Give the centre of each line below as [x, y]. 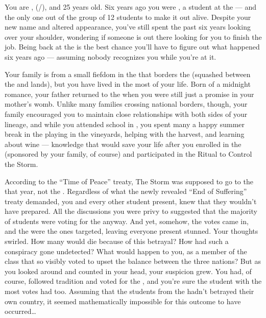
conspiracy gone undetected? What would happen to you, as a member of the [126, 251]
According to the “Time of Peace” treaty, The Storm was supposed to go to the [129, 181]
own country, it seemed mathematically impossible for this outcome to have [123, 301]
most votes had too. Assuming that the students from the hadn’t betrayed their [129, 291]
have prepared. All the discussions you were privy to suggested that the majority [131, 211]
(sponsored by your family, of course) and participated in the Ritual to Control [128, 154]
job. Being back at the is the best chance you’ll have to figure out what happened [132, 47]
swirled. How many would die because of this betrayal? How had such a [117, 241]
